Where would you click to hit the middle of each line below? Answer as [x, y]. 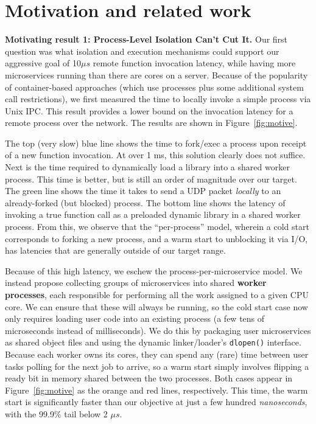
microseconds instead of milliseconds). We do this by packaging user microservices [158, 330]
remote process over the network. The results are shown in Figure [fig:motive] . [151, 123]
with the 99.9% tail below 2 [56, 414]
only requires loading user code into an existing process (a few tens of [135, 318]
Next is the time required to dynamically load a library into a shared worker [147, 167]
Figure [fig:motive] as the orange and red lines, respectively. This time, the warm [156, 390]
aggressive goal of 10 [43, 63]
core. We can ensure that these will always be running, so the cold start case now [156, 306]
